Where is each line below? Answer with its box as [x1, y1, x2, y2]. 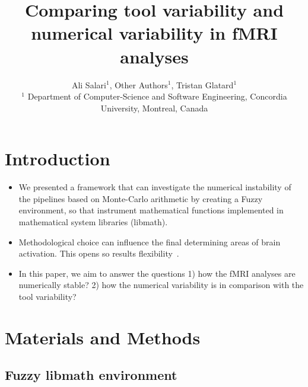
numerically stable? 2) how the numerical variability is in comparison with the [18, 279, 304, 291]
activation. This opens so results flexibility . [18, 247, 179, 260]
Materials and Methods [5, 325, 201, 349]
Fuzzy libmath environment [5, 366, 177, 384]
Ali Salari [71, 78, 106, 91]
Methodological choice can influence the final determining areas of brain [18, 235, 281, 248]
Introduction [5, 146, 110, 171]
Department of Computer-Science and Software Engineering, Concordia [27, 90, 287, 103]
